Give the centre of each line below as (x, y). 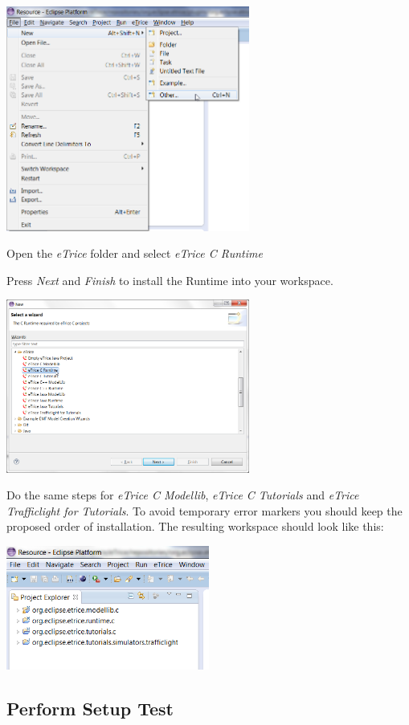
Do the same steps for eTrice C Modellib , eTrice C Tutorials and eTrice (183, 495)
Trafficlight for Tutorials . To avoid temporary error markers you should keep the (204, 510)
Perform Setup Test (90, 708)
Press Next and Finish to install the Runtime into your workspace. (170, 280)
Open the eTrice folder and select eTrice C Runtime (135, 253)
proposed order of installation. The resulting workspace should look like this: (195, 526)
